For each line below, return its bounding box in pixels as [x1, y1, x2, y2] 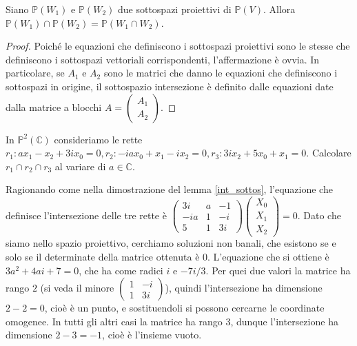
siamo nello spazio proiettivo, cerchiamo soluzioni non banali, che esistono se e [6, 236, 336, 250]
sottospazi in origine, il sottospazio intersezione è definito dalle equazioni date [6, 79, 334, 93]
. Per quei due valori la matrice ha [205, 263, 351, 277]
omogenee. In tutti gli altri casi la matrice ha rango [6, 314, 223, 328]
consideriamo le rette [54, 132, 143, 146]
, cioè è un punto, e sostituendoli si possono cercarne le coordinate [44, 301, 325, 315]
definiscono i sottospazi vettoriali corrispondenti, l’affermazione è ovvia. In [6, 52, 320, 66]
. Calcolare [306, 145, 351, 160]
